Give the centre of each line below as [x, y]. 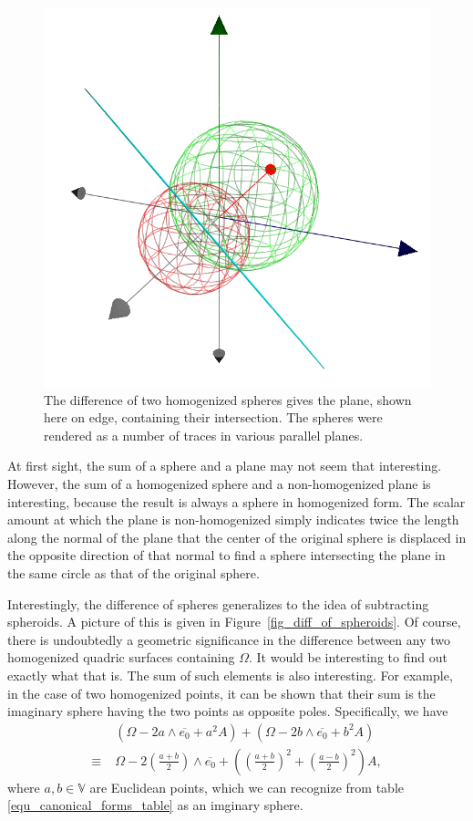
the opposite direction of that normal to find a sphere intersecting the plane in [226, 555]
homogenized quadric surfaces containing [121, 657]
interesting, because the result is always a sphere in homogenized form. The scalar [236, 501]
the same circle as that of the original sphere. [134, 572]
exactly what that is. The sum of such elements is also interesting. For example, [230, 675]
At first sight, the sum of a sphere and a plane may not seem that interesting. [225, 466]
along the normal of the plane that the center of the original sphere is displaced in [237, 537]
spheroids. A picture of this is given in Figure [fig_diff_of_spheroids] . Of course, [234, 622]
